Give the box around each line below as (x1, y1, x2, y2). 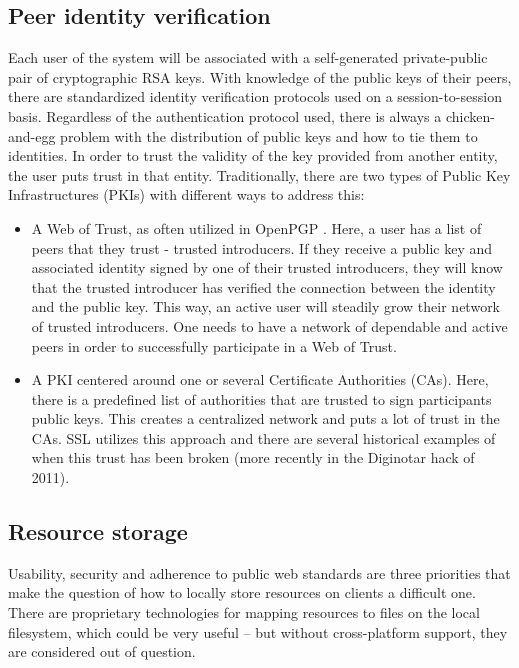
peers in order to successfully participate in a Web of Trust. (31, 335, 397, 356)
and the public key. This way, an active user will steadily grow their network (31, 296, 501, 317)
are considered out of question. (8, 641, 196, 662)
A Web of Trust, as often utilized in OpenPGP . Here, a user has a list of (31, 217, 482, 238)
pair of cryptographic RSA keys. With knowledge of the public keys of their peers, (8, 66, 512, 87)
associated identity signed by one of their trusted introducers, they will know (31, 257, 503, 278)
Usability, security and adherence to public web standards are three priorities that (8, 562, 511, 583)
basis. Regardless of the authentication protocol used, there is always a (8, 105, 442, 126)
